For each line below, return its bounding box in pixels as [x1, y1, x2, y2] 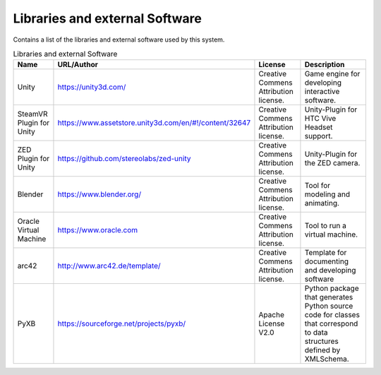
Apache [258, 310, 285, 320]
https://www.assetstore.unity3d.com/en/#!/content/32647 [57, 118, 251, 128]
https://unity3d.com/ [57, 82, 126, 92]
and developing [304, 266, 356, 275]
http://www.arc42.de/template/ [57, 261, 162, 271]
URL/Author [57, 60, 98, 70]
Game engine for [304, 69, 361, 79]
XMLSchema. [304, 354, 349, 364]
